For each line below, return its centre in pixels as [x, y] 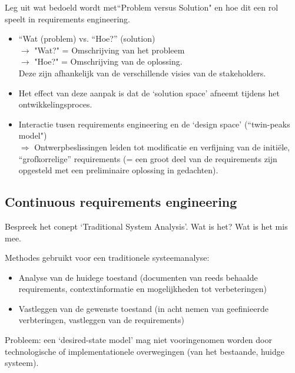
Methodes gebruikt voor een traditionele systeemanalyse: [107, 258]
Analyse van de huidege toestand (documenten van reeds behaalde [138, 277]
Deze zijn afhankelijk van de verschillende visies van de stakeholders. [142, 73]
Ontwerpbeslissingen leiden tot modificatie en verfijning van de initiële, [162, 147]
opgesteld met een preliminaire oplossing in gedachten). [118, 170]
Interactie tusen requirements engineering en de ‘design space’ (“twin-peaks [154, 124]
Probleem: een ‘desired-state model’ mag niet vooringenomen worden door [138, 340]
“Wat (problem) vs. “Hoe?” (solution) [87, 38]
